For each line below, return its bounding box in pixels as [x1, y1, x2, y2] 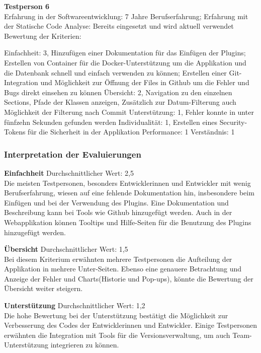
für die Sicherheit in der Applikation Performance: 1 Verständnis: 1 [28, 126, 235, 137]
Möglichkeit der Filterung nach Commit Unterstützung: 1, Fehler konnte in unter [4, 106, 254, 117]
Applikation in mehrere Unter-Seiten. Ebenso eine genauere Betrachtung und [4, 263, 242, 274]
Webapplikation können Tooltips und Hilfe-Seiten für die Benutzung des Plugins [4, 217, 251, 227]
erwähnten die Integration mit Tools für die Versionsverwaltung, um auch [4, 329, 230, 340]
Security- [219, 116, 247, 127]
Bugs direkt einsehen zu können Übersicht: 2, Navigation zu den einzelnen [4, 87, 232, 97]
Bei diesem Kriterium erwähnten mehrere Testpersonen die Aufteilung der [4, 253, 232, 264]
